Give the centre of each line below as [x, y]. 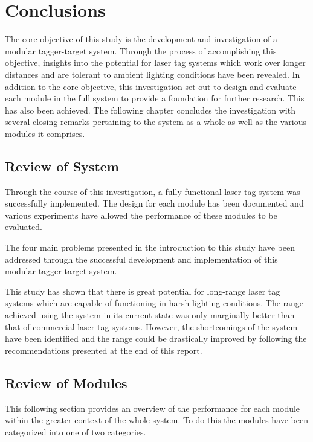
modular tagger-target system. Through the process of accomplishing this [141, 50]
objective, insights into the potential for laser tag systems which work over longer [155, 62]
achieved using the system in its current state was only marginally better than [150, 315]
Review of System [62, 166]
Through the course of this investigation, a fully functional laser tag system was [153, 191]
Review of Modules [66, 383]
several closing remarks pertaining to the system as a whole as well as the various [156, 122]
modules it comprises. [45, 133]
